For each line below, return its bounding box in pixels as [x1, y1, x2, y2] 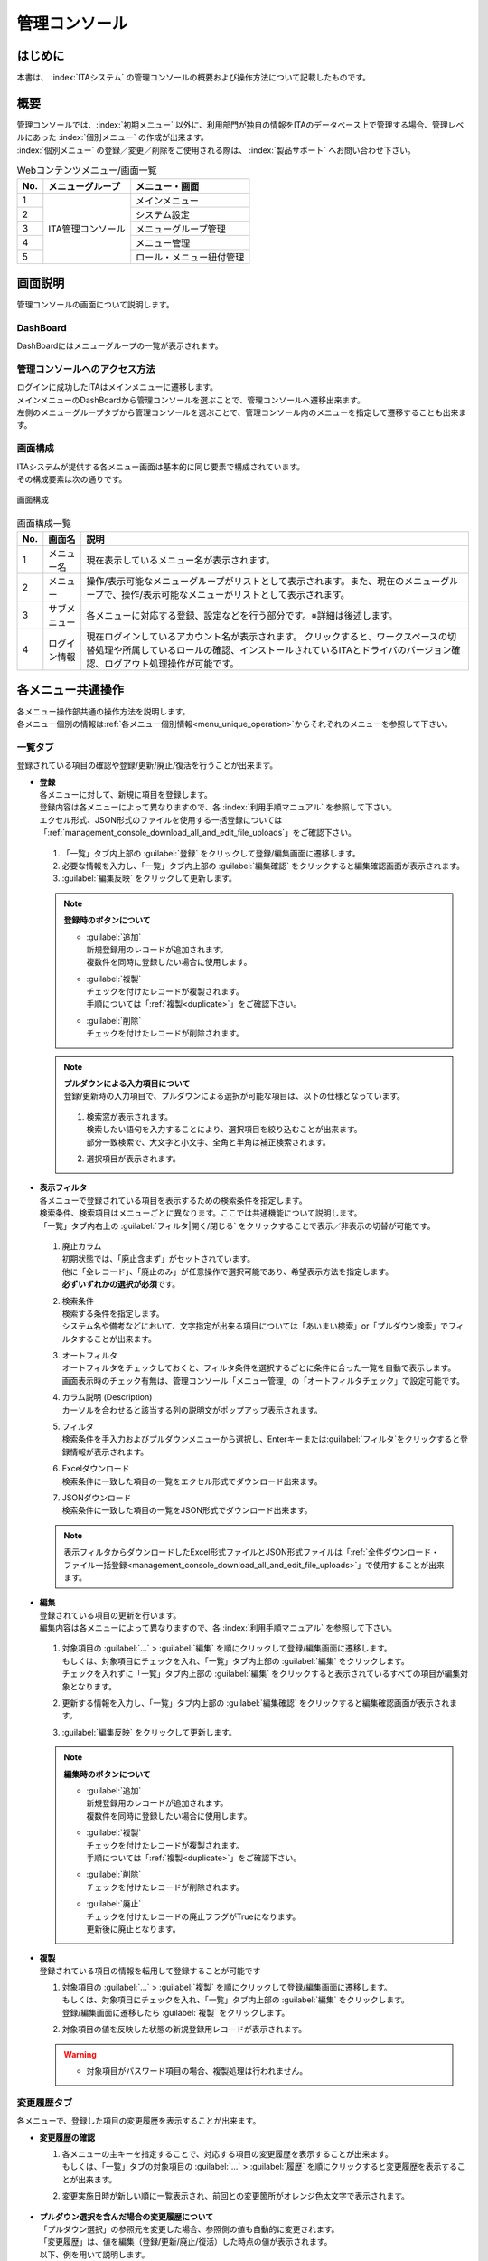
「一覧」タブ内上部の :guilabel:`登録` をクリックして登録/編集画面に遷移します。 [61, 847, 361, 858]
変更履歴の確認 [39, 2132, 95, 2143]
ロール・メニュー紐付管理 [136, 251, 245, 263]
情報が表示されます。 [69, 1446, 149, 1457]
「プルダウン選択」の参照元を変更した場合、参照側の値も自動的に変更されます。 [39, 2223, 340, 2234]
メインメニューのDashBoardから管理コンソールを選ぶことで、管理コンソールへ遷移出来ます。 [16, 394, 365, 405]
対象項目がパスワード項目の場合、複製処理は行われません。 [86, 2066, 307, 2077]
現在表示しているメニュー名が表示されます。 [86, 554, 276, 567]
